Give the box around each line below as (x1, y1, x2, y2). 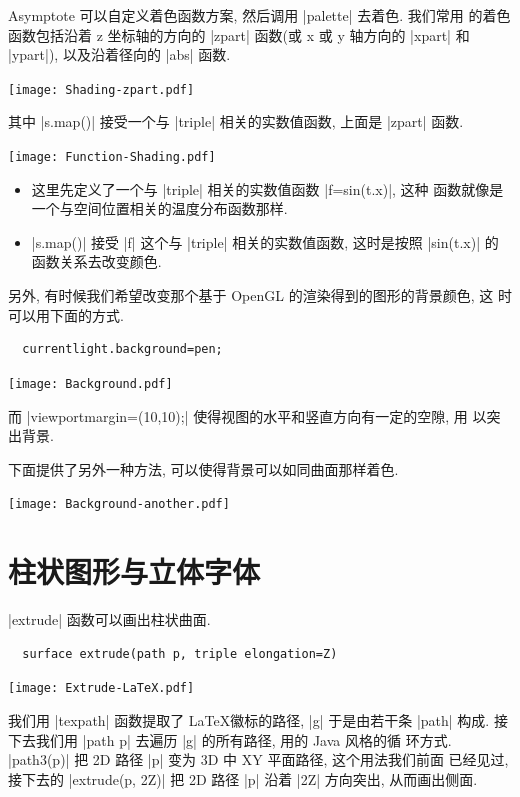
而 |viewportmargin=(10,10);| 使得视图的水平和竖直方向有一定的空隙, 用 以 (8, 405, 487, 426)
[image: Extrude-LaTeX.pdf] (8, 681, 195, 696)
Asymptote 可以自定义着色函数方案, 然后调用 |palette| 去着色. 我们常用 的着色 (8, 5, 511, 25)
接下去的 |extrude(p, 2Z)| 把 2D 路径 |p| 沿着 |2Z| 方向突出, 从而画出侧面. (8, 768, 478, 789)
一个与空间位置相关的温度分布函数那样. (31, 198, 288, 219)
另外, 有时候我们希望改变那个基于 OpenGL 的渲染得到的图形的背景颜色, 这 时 (8, 285, 512, 306)
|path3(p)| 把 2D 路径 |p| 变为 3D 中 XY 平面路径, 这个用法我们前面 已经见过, (8, 749, 509, 770)
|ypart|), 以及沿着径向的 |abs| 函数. (8, 44, 231, 65)
